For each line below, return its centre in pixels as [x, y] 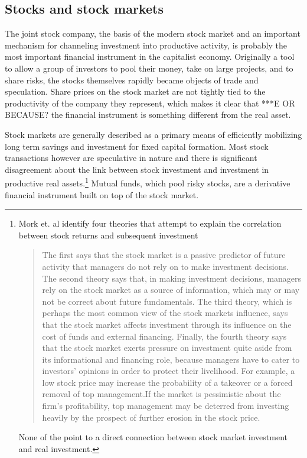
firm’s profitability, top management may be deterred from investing [166, 406]
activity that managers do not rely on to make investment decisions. [165, 266]
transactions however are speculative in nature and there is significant [131, 158]
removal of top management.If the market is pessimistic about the [161, 394]
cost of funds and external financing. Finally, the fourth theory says [164, 336]
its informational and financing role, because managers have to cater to [171, 359]
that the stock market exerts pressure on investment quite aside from [167, 348]
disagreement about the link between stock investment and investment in [137, 169]
